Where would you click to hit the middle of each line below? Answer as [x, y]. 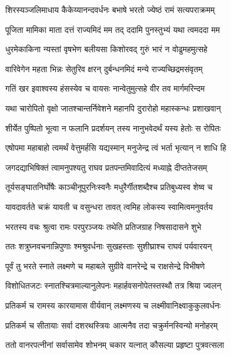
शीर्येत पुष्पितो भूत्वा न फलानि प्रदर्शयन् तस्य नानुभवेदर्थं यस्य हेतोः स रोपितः [113, 128]
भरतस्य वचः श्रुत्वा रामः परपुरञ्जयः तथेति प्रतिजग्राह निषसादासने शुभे [103, 226]
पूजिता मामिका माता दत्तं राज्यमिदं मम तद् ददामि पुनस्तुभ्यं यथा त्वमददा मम [113, 29]
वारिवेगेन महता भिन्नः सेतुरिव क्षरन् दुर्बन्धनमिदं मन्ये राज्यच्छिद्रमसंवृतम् [104, 68]
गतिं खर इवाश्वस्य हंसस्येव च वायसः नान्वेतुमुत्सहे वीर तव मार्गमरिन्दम [105, 88]
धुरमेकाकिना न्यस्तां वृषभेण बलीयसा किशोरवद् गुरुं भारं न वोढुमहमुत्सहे [106, 49]
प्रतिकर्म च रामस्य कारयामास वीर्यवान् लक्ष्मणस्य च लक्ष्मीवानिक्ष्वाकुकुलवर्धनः [113, 305]
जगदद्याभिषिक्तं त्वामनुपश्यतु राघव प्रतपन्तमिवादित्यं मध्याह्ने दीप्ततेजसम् [106, 167]
